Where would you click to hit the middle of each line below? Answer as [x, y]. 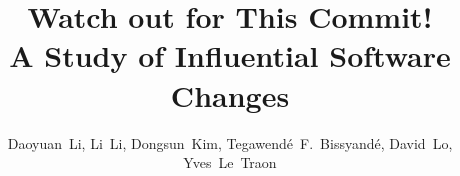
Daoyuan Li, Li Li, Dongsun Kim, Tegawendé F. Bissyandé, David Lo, [230, 142]
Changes [230, 94]
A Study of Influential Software [230, 55]
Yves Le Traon [230, 162]
